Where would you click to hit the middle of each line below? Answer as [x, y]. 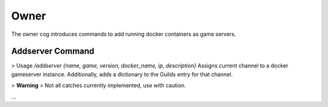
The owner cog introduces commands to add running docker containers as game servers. [124, 34]
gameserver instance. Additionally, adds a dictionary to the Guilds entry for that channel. [122, 74]
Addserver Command [53, 51]
